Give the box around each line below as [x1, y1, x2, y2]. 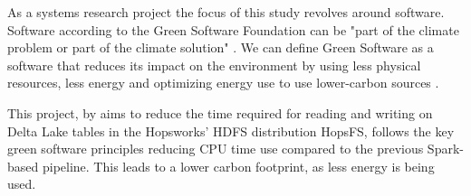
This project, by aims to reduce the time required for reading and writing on [7, 103, 433, 122]
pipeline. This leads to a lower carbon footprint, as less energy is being [42, 156, 435, 175]
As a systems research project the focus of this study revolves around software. [7, 3, 445, 21]
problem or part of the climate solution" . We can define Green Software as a [7, 38, 434, 57]
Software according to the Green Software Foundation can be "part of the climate [7, 20, 459, 39]
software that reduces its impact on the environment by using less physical [7, 55, 421, 74]
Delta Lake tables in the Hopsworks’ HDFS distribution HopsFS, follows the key [7, 121, 455, 140]
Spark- [427, 139, 464, 158]
